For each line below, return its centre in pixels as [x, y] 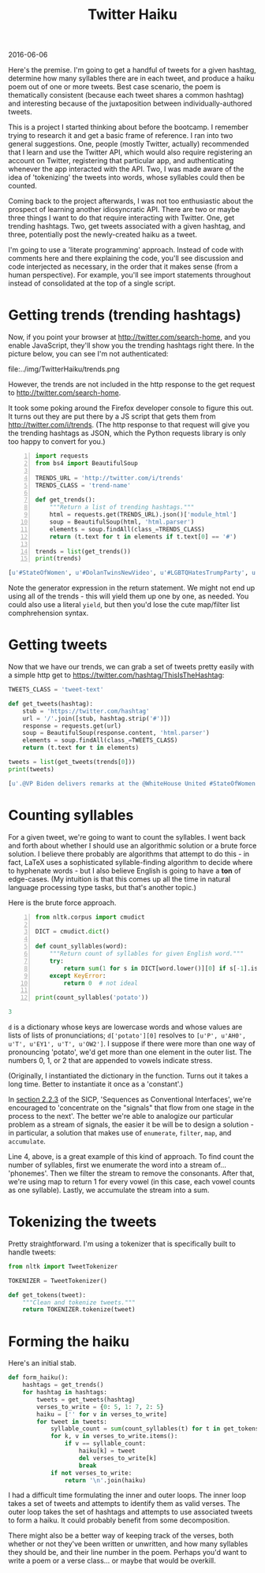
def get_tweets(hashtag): [50, 703]
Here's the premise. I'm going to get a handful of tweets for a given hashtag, [132, 70]
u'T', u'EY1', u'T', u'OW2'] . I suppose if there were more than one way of [132, 1044]
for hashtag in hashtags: [65, 1392]
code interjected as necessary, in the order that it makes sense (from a [123, 267]
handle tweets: [32, 1252]
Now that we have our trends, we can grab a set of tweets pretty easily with [131, 667]
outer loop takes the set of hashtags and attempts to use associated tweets [131, 1512]
